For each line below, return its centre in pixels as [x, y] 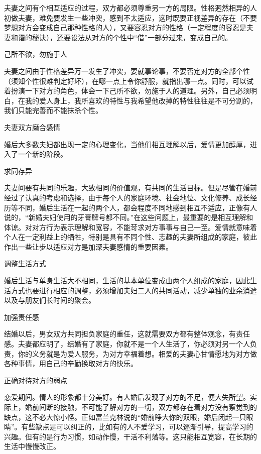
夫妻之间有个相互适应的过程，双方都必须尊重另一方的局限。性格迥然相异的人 [130, 8]
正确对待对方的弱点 [36, 380]
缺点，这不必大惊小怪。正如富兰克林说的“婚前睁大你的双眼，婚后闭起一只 [125, 417]
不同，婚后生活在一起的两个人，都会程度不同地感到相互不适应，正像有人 [137, 207]
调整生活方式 [25, 263]
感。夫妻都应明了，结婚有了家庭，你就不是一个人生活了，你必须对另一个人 [127, 344]
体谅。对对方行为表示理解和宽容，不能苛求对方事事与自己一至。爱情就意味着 [130, 227]
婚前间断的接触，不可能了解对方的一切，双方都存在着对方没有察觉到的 [141, 407]
